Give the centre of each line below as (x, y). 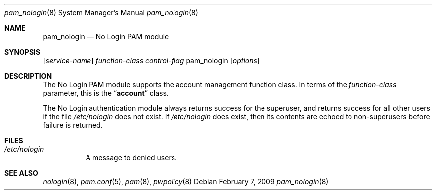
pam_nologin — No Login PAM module (106, 37)
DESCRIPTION (28, 76)
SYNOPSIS (23, 52)
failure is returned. (73, 125)
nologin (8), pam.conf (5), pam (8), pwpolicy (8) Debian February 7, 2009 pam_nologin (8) (186, 181)
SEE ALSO (21, 173)
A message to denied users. (131, 157)
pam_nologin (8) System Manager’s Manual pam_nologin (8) (101, 13)
